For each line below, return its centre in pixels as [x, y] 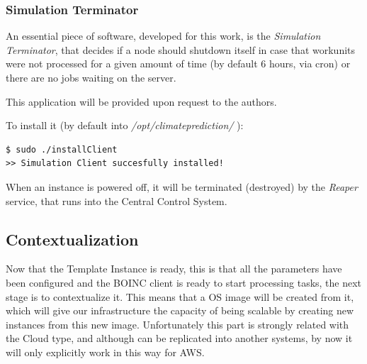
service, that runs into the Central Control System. [117, 200]
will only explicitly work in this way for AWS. [105, 352]
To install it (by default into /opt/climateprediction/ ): [125, 125]
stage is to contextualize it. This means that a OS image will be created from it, [180, 296]
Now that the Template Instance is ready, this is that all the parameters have [174, 269]
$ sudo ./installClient [62, 149]
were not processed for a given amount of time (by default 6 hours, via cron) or [178, 64]
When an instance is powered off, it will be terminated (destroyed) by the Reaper [182, 186]
